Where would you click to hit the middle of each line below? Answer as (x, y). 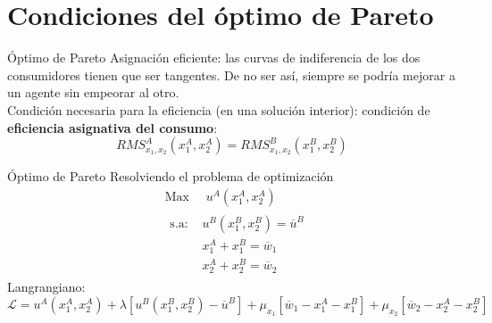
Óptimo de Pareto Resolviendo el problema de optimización (171, 176)
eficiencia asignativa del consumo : (113, 127)
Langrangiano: (46, 287)
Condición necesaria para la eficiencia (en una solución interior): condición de (219, 109)
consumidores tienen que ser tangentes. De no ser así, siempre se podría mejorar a (231, 75)
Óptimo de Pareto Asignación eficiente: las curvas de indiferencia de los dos (214, 58)
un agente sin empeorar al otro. (93, 92)
